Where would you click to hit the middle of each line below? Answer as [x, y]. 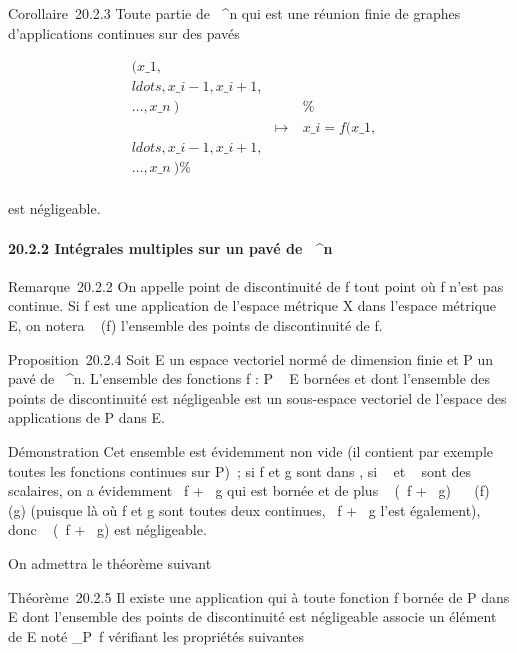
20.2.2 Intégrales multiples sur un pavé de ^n [170, 247]
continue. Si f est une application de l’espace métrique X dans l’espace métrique [252, 305]
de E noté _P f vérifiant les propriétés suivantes [156, 635]
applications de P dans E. [86, 417]
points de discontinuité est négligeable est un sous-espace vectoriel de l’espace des [257, 397]
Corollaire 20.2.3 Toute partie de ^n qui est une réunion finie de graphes [234, 13]
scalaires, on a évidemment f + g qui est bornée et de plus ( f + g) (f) [249, 490]
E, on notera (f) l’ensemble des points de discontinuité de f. [195, 324]
